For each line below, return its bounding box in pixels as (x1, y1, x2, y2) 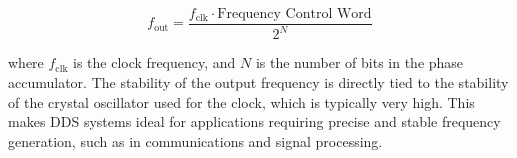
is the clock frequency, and (73, 52, 236, 73)
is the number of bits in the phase (255, 52, 464, 73)
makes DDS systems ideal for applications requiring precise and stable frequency (8, 111, 501, 132)
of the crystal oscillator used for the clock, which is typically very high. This (8, 91, 475, 112)
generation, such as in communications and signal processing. (8, 130, 383, 151)
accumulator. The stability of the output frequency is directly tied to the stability (8, 72, 509, 92)
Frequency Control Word (217, 7, 372, 21)
